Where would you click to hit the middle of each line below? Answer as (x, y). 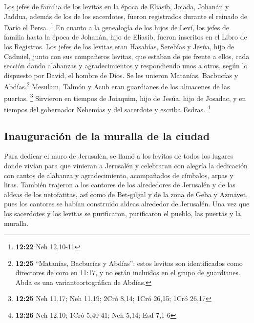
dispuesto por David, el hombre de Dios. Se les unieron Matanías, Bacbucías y (121, 75)
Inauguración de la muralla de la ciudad (107, 135)
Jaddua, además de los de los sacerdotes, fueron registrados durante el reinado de (126, 16)
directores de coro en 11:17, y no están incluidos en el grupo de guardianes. (128, 273)
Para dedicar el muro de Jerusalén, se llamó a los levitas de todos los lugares (119, 156)
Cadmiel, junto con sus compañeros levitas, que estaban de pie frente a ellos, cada (127, 56)
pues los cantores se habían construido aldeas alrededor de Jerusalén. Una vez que (127, 204)
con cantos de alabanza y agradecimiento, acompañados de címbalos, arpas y (119, 175)
